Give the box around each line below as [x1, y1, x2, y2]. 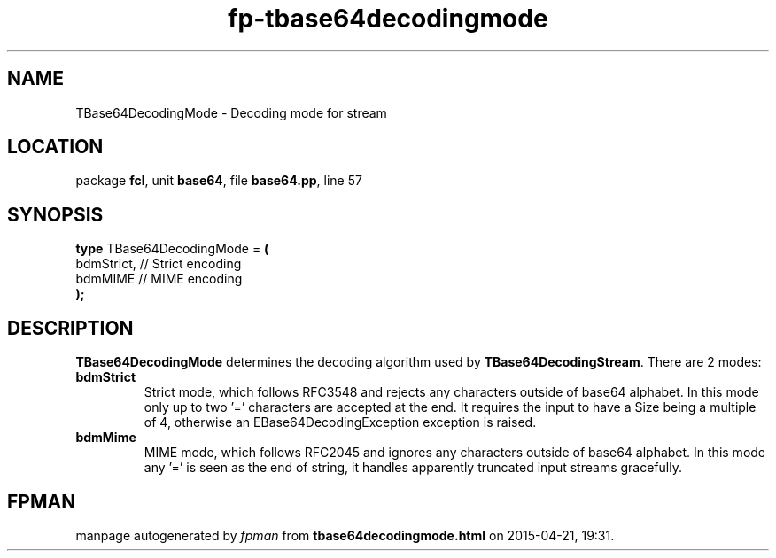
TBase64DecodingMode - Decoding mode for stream [75, 105, 387, 120]
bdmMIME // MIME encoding [75, 271, 243, 287]
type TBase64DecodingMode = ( [75, 241, 269, 257]
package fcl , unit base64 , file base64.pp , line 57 [75, 173, 362, 189]
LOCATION [7, 136, 104, 159]
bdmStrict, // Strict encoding [75, 256, 242, 272]
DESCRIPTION [7, 316, 134, 339]
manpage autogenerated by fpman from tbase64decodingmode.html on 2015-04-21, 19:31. [75, 527, 615, 543]
